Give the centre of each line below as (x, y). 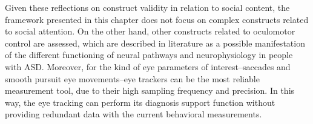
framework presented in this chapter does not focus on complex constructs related (157, 19)
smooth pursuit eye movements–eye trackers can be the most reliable (132, 78)
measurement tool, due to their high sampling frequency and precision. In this (150, 90)
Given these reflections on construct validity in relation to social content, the (147, 7)
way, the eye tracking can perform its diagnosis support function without (140, 102)
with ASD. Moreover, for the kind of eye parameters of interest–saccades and (148, 66)
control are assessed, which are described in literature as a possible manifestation (155, 43)
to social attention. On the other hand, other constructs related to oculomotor (150, 31)
